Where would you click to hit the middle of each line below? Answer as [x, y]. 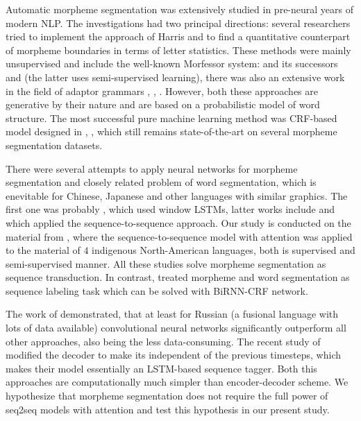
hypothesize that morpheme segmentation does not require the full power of [167, 396]
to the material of [43, 250]
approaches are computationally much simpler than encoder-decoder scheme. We [177, 382]
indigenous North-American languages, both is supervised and [224, 250]
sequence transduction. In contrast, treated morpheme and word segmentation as [178, 277]
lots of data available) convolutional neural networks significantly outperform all [176, 328]
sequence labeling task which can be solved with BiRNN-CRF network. [157, 290]
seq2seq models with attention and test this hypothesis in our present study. [168, 409]
